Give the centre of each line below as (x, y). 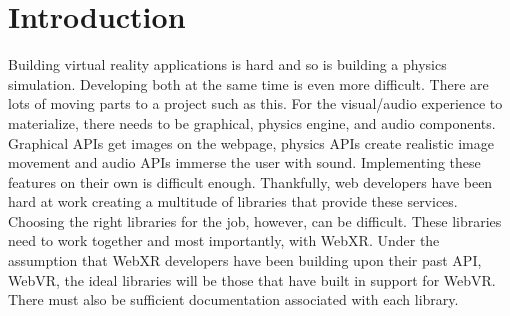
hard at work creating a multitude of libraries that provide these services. (233, 201)
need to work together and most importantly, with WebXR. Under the (224, 240)
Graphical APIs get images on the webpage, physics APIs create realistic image (251, 142)
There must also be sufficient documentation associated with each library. (233, 299)
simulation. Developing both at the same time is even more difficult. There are (248, 83)
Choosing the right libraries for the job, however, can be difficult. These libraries (255, 220)
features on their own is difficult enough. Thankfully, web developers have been (250, 181)
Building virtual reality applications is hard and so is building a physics (227, 64)
